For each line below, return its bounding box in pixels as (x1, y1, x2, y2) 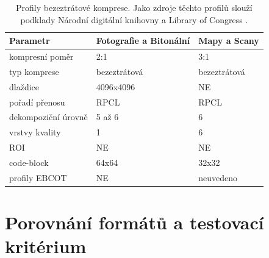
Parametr (9, 34, 50, 47)
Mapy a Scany (198, 34, 259, 47)
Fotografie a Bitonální (96, 34, 190, 47)
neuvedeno (198, 171, 237, 184)
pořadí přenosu (9, 95, 65, 108)
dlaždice (9, 80, 39, 93)
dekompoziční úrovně (9, 110, 88, 123)
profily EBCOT (9, 171, 67, 184)
